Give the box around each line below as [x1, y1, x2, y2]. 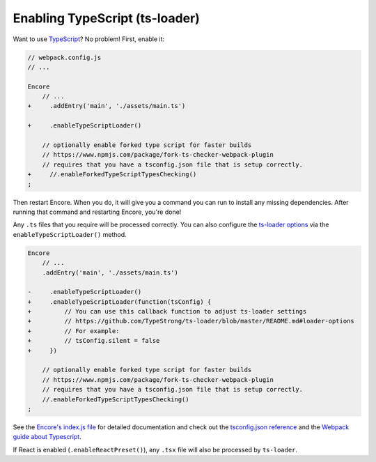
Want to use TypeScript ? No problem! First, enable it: [13, 35, 165, 43]
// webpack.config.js [27, 53, 102, 61]
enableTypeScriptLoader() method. [13, 230, 127, 238]
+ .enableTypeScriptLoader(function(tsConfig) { [27, 298, 212, 306]
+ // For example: [27, 327, 120, 334]
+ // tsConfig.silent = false [27, 337, 160, 345]
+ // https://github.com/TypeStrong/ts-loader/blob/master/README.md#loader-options [27, 317, 354, 325]
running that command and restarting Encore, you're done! [13, 208, 182, 216]
